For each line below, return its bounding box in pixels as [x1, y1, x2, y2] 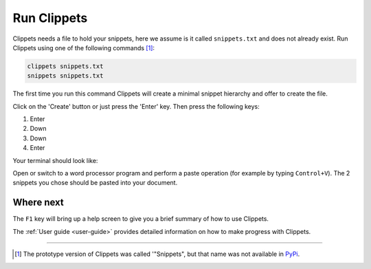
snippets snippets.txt [27, 72, 104, 80]
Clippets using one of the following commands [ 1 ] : [12, 43, 155, 52]
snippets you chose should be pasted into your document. [12, 179, 178, 187]
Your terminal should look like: [12, 156, 98, 164]
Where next [12, 197, 65, 208]
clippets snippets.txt [27, 62, 104, 70]
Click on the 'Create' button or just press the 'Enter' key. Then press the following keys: [12, 102, 260, 110]
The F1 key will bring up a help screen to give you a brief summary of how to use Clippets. [12, 215, 269, 223]
